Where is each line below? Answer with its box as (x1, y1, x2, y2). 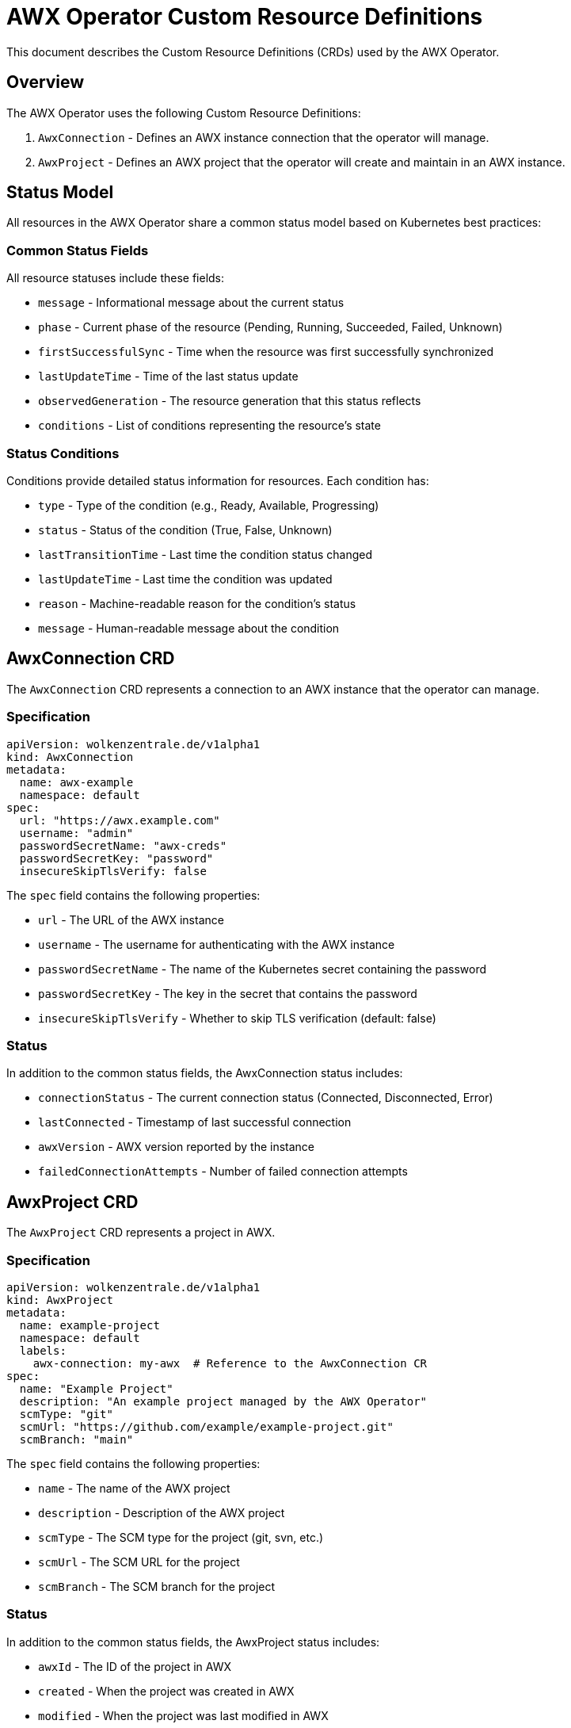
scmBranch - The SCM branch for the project (38, 1579, 276, 1593)
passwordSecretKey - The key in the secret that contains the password (38, 986, 417, 1000)
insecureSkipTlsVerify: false (19, 864, 207, 877)
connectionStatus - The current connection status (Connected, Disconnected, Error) (38, 1091, 493, 1105)
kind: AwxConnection (6, 750, 134, 763)
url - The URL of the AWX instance (38, 912, 224, 927)
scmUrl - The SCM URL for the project (38, 1554, 240, 1569)
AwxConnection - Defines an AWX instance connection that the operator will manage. (38, 130, 489, 144)
